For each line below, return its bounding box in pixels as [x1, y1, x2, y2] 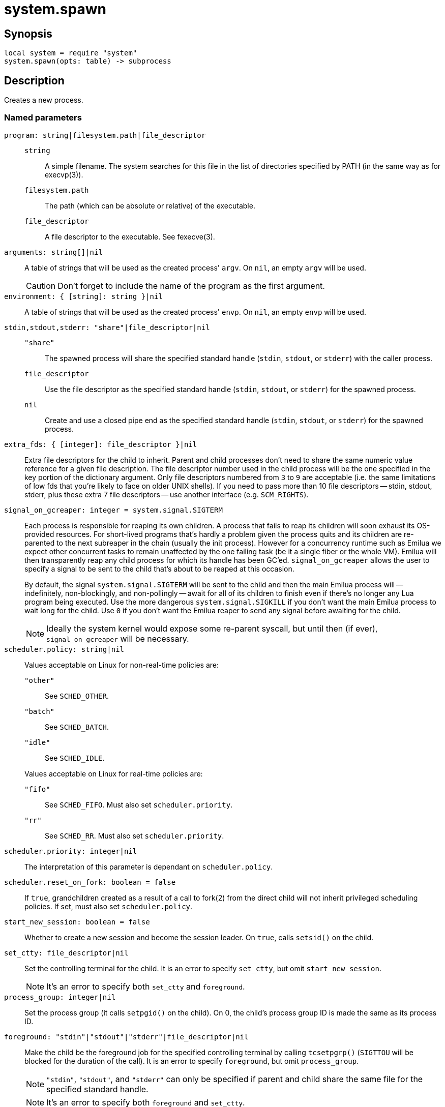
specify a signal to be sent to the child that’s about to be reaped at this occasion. [24, 564, 294, 573]
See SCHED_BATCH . [45, 722, 109, 731]
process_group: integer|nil [4, 993, 116, 1001]
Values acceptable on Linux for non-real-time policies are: [24, 660, 219, 669]
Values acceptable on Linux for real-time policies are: [24, 769, 203, 778]
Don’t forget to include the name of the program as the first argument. [57, 280, 325, 291]
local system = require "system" [4, 49, 137, 57]
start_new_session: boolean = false [4, 917, 150, 926]
